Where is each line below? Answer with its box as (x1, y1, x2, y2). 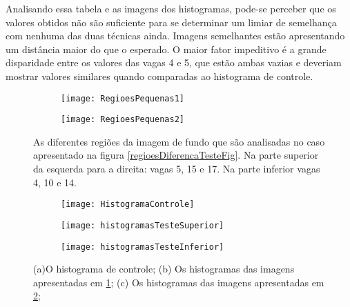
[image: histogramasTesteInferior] (61, 241, 224, 252)
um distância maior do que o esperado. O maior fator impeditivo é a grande (6, 41, 327, 56)
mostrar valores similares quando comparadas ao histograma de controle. (6, 68, 313, 83)
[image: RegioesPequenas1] (61, 93, 184, 103)
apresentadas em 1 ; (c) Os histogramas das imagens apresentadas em (33, 275, 324, 289)
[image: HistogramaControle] (61, 199, 195, 210)
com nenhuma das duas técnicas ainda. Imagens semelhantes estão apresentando (6, 28, 345, 43)
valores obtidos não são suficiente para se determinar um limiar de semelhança (6, 14, 337, 29)
